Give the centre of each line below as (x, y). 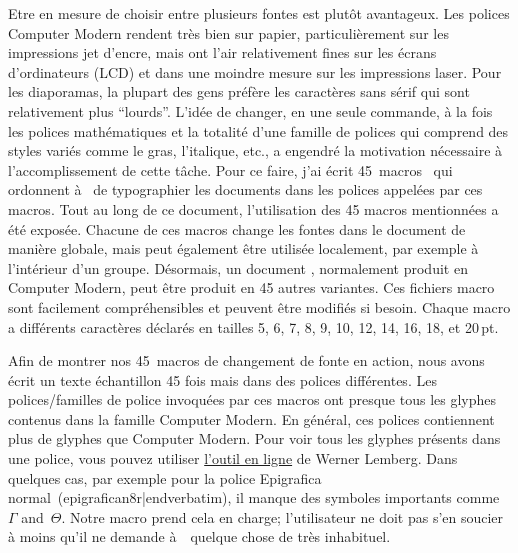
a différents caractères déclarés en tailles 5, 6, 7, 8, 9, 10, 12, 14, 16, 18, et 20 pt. (253, 326)
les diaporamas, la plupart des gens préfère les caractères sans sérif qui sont (239, 91)
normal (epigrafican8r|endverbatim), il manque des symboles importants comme (254, 497)
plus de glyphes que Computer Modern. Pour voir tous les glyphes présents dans (254, 438)
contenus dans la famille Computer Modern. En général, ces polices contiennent (251, 418)
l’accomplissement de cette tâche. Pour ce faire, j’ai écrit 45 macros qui (230, 169)
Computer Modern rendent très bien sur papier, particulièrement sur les (228, 32)
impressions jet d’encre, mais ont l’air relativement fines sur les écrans (222, 52)
